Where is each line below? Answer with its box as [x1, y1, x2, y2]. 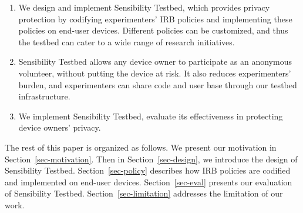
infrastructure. [18, 90, 70, 102]
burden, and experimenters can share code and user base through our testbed [18, 78, 297, 91]
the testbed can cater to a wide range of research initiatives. [18, 35, 235, 48]
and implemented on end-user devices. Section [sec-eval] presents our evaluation [5, 175, 292, 188]
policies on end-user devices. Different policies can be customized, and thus [18, 24, 288, 36]
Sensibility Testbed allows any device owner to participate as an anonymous [18, 55, 292, 68]
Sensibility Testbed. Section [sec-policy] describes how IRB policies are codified [5, 164, 291, 177]
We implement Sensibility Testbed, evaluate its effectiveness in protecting [18, 109, 283, 122]
